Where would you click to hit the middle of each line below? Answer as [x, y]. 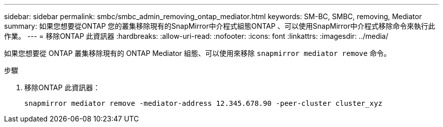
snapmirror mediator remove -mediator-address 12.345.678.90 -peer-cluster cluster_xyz [204, 103]
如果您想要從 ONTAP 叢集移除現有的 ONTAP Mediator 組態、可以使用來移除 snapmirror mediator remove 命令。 [197, 53]
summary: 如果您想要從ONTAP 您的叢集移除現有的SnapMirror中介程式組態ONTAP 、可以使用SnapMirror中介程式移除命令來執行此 [220, 26]
